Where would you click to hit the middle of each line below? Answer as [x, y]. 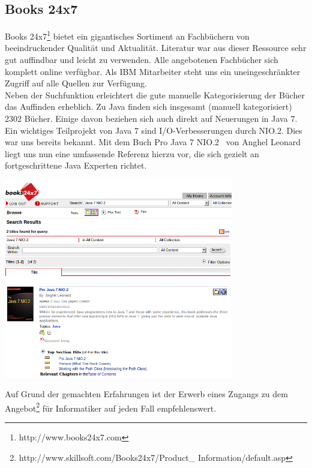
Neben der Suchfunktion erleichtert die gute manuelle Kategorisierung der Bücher [155, 94]
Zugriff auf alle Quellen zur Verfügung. [76, 83]
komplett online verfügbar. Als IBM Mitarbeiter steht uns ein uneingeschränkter [153, 71]
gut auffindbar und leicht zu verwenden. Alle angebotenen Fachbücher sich [142, 60]
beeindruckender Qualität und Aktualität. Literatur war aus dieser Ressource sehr [156, 48]
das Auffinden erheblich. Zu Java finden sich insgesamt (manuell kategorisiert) [148, 106]
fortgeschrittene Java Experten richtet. [76, 165]
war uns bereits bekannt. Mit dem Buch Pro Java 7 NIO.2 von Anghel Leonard [153, 142]
